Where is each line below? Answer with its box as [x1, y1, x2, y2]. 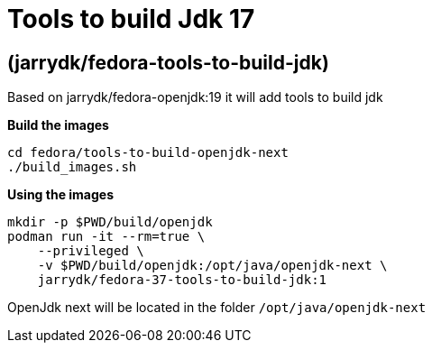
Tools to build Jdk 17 [7, 4, 255, 34]
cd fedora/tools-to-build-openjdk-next [7, 145, 289, 161]
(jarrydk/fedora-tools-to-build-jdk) [7, 51, 329, 74]
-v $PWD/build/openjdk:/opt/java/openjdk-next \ [37, 258, 388, 273]
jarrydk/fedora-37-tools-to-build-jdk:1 [37, 272, 327, 288]
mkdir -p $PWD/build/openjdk [7, 215, 213, 230]
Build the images [7, 117, 109, 134]
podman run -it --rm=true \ [7, 229, 206, 244]
